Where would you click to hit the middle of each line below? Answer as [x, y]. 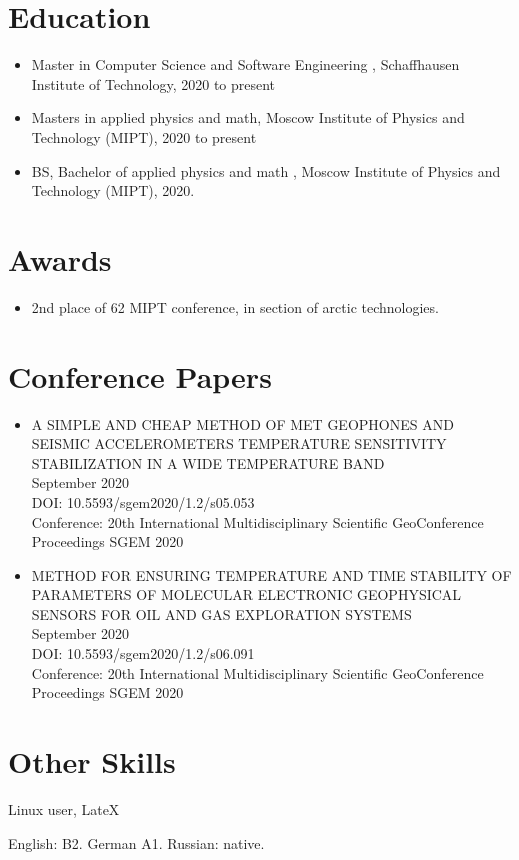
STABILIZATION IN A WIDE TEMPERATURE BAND [208, 462]
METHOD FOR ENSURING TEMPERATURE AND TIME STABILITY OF [271, 574]
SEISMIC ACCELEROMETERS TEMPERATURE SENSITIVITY [239, 443]
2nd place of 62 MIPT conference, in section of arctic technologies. [235, 306]
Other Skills [92, 761]
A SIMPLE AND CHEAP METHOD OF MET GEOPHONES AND [242, 423]
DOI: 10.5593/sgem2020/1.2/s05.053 [143, 501]
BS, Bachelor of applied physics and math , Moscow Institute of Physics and [266, 170]
